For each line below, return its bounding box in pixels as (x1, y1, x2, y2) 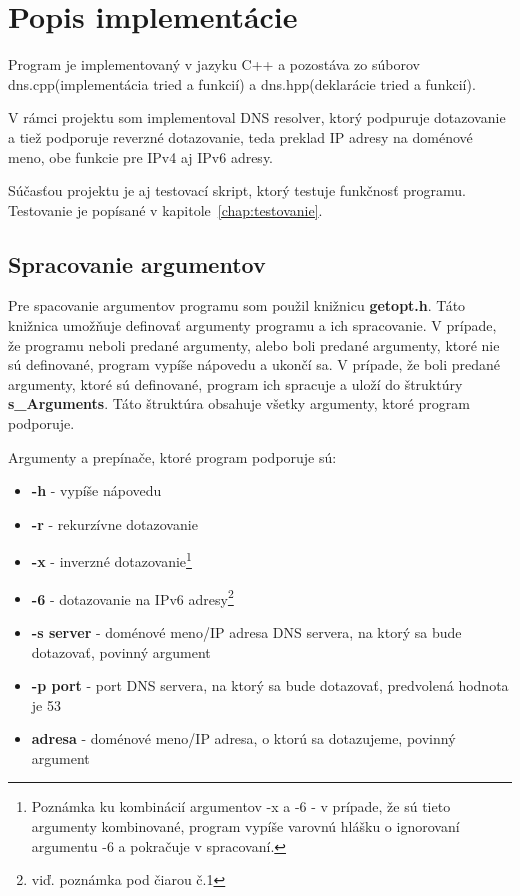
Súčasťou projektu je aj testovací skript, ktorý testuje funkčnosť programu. (8, 180, 466, 201)
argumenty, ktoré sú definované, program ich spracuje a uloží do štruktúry (8, 373, 463, 394)
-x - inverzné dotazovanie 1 (31, 548, 192, 572)
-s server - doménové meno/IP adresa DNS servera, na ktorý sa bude (31, 621, 462, 642)
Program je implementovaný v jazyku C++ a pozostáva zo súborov (8, 54, 420, 75)
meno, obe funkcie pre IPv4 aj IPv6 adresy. (8, 146, 274, 167)
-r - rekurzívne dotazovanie (31, 513, 198, 534)
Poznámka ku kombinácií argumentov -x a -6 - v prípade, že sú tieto (31, 796, 451, 817)
